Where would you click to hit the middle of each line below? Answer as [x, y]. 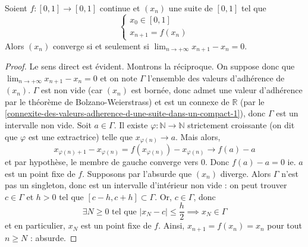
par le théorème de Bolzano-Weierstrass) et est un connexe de [117, 101]
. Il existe [131, 124]
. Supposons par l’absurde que [137, 173]
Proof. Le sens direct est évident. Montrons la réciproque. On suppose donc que [150, 66]
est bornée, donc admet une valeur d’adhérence [217, 90]
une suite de [191, 8]
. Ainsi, [172, 225]
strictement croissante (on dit [241, 124]
